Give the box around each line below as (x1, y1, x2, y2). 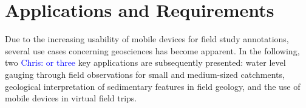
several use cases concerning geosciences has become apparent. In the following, (5, 44, 300, 57)
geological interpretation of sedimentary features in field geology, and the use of (5, 80, 301, 92)
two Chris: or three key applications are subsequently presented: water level (5, 56, 286, 69)
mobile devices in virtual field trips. (5, 92, 137, 104)
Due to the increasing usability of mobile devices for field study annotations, (5, 33, 289, 45)
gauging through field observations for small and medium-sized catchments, (5, 68, 285, 80)
